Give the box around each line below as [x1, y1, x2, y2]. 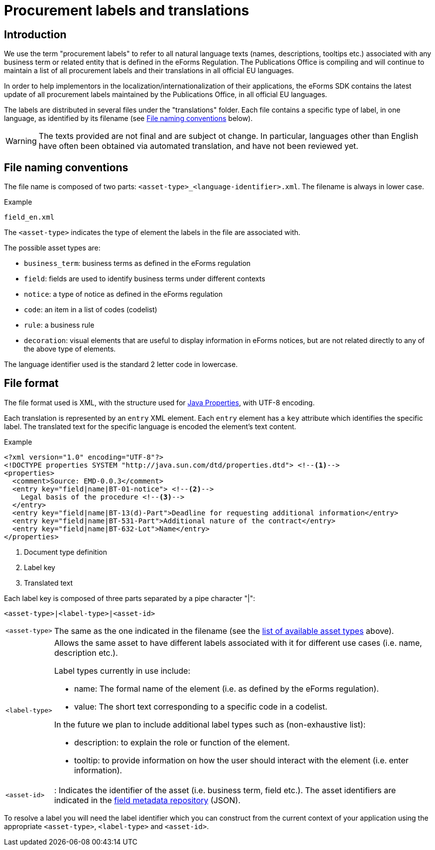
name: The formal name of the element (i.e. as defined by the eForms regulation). [74, 683, 379, 694]
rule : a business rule [24, 321, 95, 330]
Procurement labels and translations [4, 2, 249, 19]
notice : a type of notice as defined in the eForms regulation [24, 290, 223, 299]
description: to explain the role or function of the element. [74, 737, 290, 747]
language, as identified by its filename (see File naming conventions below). [4, 114, 253, 123]
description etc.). [54, 647, 118, 658]
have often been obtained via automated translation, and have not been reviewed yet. [38, 141, 358, 151]
